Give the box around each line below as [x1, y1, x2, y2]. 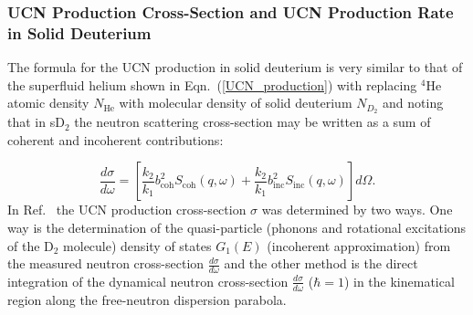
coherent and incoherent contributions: [7, 130, 224, 149]
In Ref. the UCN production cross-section [7, 200, 247, 219]
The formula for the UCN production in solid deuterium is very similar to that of [7, 58, 463, 77]
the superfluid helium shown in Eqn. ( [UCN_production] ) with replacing [7, 75, 417, 94]
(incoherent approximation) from [267, 236, 451, 255]
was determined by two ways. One [261, 200, 453, 219]
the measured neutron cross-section [7, 254, 205, 273]
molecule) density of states [63, 236, 212, 255]
